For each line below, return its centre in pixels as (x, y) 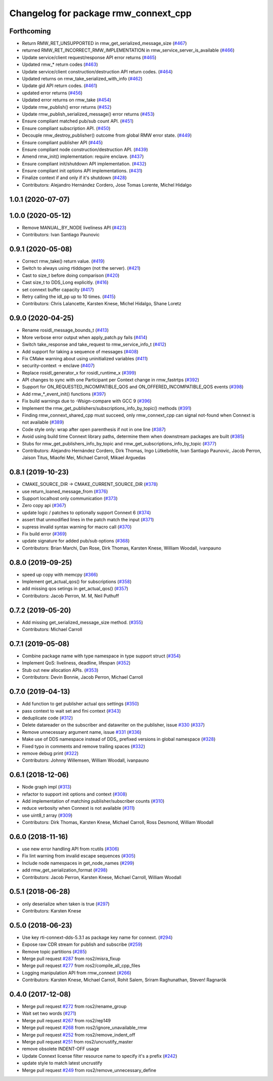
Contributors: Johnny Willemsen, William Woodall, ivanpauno (85, 760)
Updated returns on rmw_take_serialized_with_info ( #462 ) (82, 79)
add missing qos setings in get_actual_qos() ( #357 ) (75, 589)
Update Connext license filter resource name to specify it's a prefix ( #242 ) (100, 1056)
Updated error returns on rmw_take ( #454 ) (66, 100)
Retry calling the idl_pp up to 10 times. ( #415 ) (69, 297)
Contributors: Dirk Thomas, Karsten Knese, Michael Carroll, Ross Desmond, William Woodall (118, 822)
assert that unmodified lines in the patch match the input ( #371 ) (88, 520)
